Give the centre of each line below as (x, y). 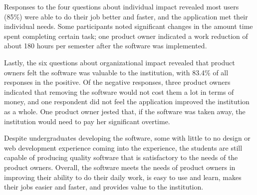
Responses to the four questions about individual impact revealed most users (122, 6)
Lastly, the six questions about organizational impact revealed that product (120, 62)
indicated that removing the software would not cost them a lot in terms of (119, 92)
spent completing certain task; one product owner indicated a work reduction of (126, 36)
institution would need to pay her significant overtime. (87, 121)
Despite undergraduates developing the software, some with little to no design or (127, 138)
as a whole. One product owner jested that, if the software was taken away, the (125, 111)
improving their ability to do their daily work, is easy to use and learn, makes (123, 177)
